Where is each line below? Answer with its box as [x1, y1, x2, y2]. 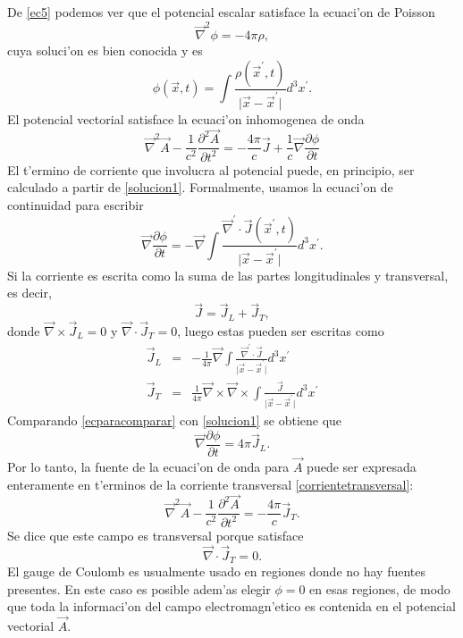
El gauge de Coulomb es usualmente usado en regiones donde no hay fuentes [7, 562, 426, 581]
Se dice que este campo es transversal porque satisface [7, 525, 304, 544]
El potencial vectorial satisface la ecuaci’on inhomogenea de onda [7, 109, 365, 128]
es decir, [7, 283, 52, 302]
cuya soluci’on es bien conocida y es [7, 41, 203, 60]
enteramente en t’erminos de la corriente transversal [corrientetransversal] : [7, 474, 414, 493]
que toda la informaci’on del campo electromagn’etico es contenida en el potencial [7, 597, 456, 616]
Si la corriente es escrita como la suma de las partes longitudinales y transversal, [7, 265, 449, 284]
